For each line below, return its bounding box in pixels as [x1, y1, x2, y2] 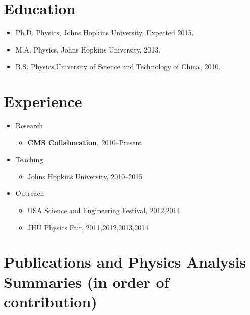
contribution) [4, 291, 97, 311]
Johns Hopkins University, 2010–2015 [27, 171, 143, 181]
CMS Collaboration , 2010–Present [27, 137, 142, 147]
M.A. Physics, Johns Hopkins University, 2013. [15, 44, 161, 55]
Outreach [15, 188, 44, 198]
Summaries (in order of [4, 271, 169, 292]
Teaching [15, 154, 43, 165]
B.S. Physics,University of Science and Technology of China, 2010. [15, 61, 221, 72]
